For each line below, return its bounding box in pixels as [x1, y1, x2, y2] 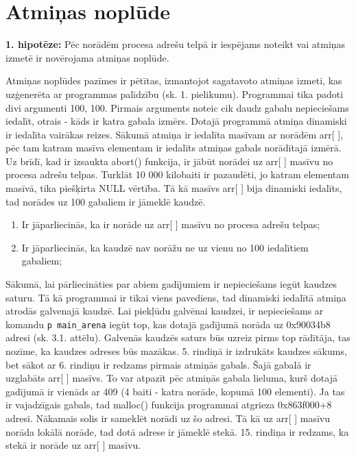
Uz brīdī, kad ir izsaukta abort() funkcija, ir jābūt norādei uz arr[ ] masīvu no [5, 153, 333, 168]
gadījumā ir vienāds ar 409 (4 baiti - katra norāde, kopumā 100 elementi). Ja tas [5, 384, 345, 398]
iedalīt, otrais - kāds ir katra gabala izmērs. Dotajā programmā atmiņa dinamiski [5, 114, 347, 128]
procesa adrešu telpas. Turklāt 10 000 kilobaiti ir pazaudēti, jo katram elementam [5, 167, 349, 182]
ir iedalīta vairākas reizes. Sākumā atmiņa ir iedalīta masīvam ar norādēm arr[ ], [5, 127, 344, 141]
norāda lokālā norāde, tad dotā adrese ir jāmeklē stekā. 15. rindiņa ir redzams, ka [5, 424, 349, 439]
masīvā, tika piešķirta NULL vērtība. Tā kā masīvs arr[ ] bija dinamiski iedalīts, [5, 181, 342, 195]
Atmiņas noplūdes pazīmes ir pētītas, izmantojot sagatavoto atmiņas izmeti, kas [5, 73, 342, 88]
